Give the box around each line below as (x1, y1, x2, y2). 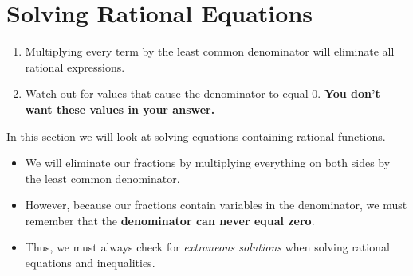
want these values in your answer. (25, 100, 215, 117)
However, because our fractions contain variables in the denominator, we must (25, 196, 407, 213)
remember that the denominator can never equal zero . (25, 212, 315, 228)
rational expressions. (25, 58, 125, 75)
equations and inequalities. (25, 255, 155, 271)
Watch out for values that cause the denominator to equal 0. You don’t (25, 85, 380, 102)
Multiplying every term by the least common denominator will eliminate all (25, 43, 395, 60)
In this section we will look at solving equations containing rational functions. (6, 127, 386, 144)
